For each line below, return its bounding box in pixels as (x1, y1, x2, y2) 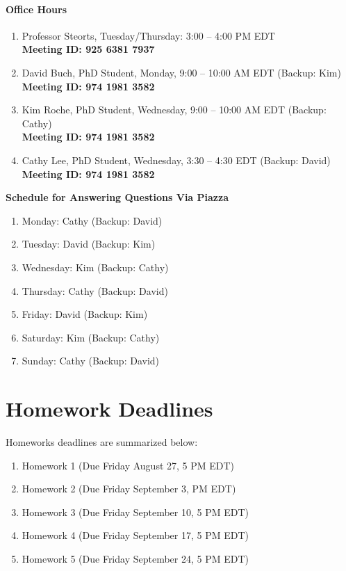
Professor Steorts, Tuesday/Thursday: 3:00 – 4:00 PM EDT (22, 28, 275, 42)
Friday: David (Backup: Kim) (22, 307, 148, 321)
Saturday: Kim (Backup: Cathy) (22, 330, 160, 344)
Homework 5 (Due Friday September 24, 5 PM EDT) (22, 551, 249, 565)
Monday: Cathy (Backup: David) (22, 213, 163, 227)
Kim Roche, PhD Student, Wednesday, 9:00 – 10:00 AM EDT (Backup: (22, 102, 327, 117)
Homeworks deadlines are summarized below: (6, 435, 198, 449)
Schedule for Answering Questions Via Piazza (6, 190, 229, 204)
